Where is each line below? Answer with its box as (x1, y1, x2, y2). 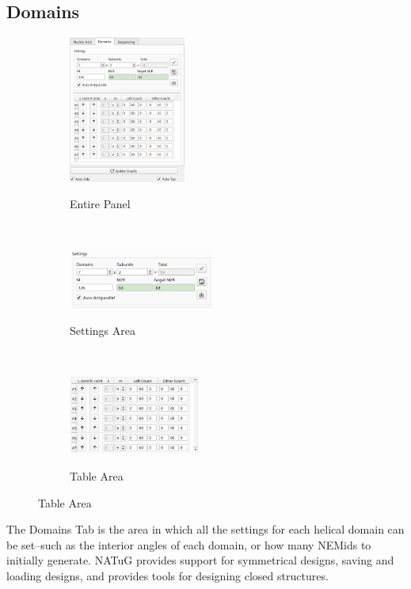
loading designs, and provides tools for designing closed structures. (6, 568, 329, 584)
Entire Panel (70, 196, 131, 212)
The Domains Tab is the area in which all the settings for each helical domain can (6, 521, 405, 538)
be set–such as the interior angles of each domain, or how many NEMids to (6, 536, 371, 553)
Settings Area (70, 321, 135, 338)
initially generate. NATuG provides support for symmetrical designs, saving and (6, 552, 394, 568)
